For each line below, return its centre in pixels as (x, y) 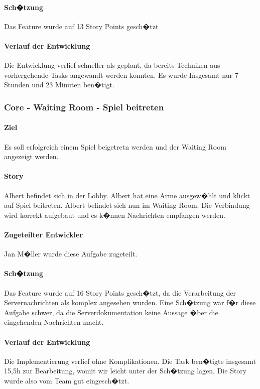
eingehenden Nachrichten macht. (54, 322)
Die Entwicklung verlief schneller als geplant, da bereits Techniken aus (112, 65)
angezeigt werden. (31, 156)
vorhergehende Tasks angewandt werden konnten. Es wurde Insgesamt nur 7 (121, 75)
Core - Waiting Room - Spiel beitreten (84, 107)
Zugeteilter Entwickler (44, 234)
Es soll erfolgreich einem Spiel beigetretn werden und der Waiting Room (115, 146)
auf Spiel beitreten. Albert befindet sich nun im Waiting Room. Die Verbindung (127, 205)
